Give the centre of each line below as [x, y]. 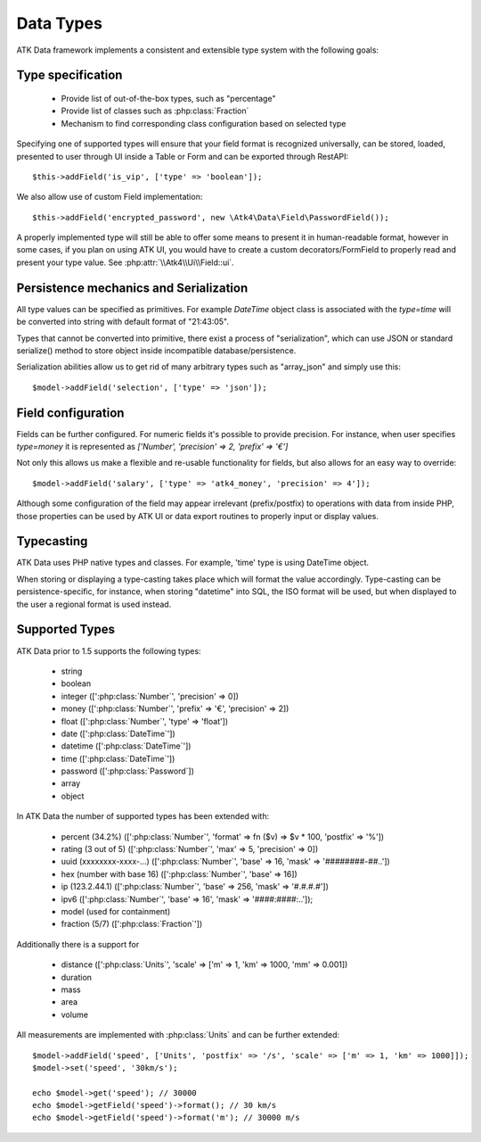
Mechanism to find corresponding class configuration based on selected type [204, 123]
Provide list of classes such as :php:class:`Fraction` [155, 111]
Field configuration [70, 413]
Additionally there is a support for [78, 944]
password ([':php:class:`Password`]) [128, 771]
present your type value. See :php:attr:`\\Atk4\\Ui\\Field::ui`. [126, 262]
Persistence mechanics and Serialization [132, 288]
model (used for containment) [116, 911]
